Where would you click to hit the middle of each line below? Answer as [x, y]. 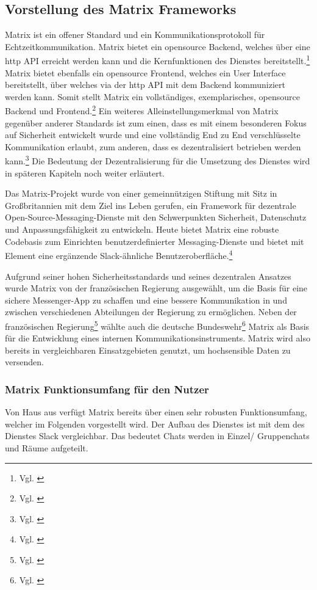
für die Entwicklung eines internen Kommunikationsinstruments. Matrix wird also [158, 338]
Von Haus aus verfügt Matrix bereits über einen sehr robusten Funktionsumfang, [156, 412]
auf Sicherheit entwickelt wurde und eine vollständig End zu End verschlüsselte [153, 135]
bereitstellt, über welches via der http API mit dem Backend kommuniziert [145, 85]
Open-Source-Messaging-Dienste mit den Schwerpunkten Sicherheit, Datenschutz [156, 217]
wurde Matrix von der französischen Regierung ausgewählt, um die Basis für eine [156, 288]
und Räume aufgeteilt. [47, 447]
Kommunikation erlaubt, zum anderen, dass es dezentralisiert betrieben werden [153, 146]
